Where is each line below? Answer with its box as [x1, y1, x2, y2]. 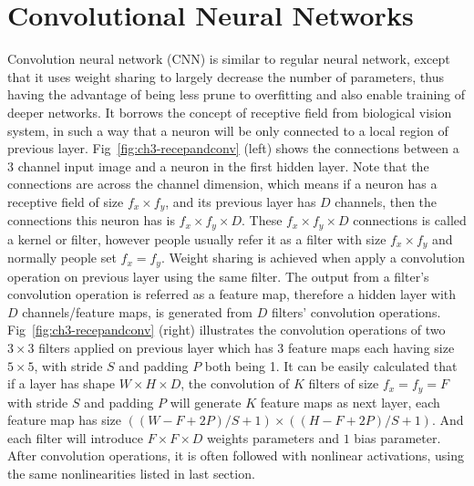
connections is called [353, 211, 467, 230]
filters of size [308, 374, 379, 393]
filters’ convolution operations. [271, 302, 441, 321]
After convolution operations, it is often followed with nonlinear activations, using [7, 446, 464, 465]
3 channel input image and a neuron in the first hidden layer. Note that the [7, 156, 429, 175]
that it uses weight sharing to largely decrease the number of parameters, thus [7, 67, 444, 86]
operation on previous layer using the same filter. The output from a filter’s [7, 266, 429, 285]
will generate [170, 392, 242, 411]
